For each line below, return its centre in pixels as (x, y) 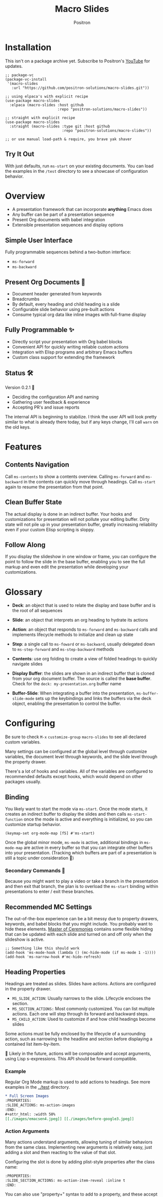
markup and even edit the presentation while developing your (67, 567)
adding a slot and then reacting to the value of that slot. (61, 1152)
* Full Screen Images (27, 1096)
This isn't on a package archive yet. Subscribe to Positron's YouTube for (78, 61)
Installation (28, 47)
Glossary (24, 592)
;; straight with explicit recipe (40, 118)
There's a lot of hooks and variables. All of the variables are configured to (79, 771)
